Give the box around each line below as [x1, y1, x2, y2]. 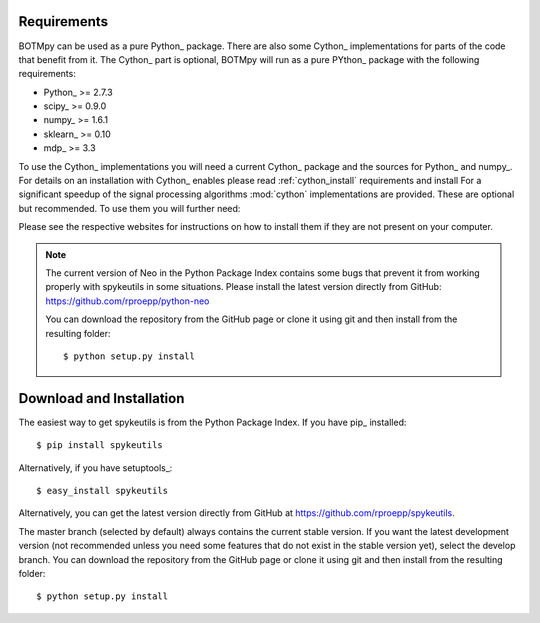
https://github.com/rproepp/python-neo [45, 295, 210, 307]
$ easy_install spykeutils [36, 485, 169, 497]
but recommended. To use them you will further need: [18, 202, 241, 214]
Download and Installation [18, 390, 185, 407]
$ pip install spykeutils [36, 440, 164, 451]
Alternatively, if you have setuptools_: [18, 461, 173, 474]
